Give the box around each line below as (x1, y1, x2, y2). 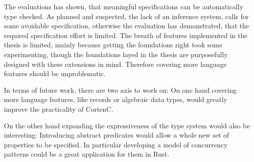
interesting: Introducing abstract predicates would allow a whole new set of (4, 130, 229, 140)
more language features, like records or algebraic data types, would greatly (4, 94, 228, 104)
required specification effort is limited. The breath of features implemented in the (4, 30, 248, 40)
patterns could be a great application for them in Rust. (4, 149, 169, 159)
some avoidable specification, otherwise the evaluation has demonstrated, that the (4, 20, 249, 31)
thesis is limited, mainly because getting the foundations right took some (4, 40, 223, 50)
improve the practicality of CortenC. (4, 103, 114, 114)
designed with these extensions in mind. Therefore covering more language (4, 59, 227, 69)
